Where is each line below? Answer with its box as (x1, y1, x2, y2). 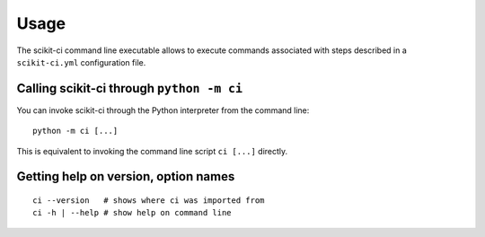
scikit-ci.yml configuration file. (16, 57, 146, 67)
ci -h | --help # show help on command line (32, 207, 233, 218)
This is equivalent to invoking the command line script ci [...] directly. (16, 145, 288, 156)
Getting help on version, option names (16, 169, 235, 184)
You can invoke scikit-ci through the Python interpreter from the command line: (16, 104, 310, 116)
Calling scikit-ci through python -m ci (16, 81, 242, 96)
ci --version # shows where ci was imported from (32, 196, 265, 206)
